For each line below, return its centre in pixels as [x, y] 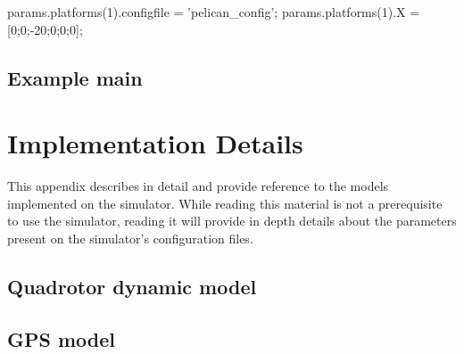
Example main [75, 77]
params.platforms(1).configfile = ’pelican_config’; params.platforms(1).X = [214, 12]
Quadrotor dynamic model [132, 286]
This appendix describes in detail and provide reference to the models [198, 186]
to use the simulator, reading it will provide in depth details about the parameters [232, 221]
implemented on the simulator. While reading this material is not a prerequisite [225, 203]
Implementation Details [155, 143]
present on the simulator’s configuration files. [130, 238]
